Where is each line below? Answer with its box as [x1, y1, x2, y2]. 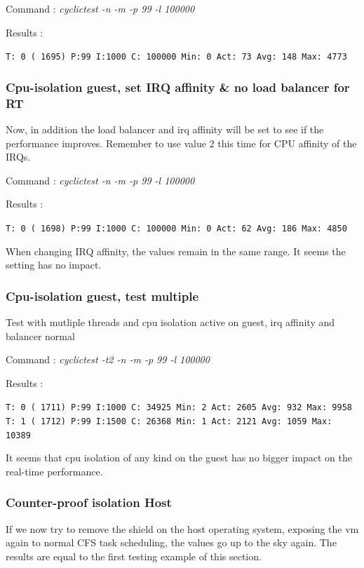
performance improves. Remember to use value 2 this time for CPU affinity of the [6, 135, 357, 150]
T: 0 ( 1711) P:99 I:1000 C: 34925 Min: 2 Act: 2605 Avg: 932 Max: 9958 [6, 403, 352, 413]
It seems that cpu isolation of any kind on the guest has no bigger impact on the [6, 450, 352, 465]
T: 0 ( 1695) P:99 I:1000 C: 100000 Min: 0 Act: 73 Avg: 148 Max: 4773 [6, 52, 347, 62]
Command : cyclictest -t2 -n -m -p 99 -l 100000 [6, 352, 210, 367]
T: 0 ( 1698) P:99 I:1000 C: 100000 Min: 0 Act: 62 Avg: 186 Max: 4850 [6, 223, 347, 234]
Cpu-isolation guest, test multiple [6, 287, 199, 304]
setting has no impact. [6, 257, 102, 272]
